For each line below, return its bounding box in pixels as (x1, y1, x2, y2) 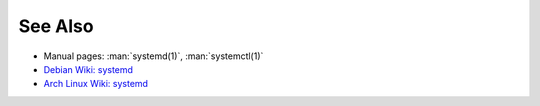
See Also (18, 15, 94, 37)
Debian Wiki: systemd (43, 63, 134, 75)
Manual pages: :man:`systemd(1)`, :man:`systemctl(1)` (43, 50, 264, 62)
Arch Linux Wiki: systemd (43, 78, 149, 90)
